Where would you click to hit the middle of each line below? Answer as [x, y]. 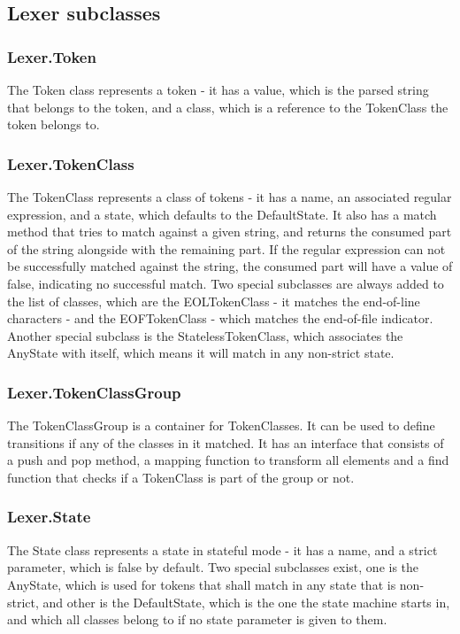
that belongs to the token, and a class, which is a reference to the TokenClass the [228, 107]
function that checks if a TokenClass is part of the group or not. [181, 477]
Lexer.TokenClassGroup [94, 392]
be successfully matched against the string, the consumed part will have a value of [230, 266]
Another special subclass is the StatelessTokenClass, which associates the [205, 335]
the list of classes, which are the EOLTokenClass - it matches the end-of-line [214, 301]
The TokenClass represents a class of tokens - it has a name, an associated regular [230, 197]
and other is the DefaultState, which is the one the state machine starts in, [246, 602]
